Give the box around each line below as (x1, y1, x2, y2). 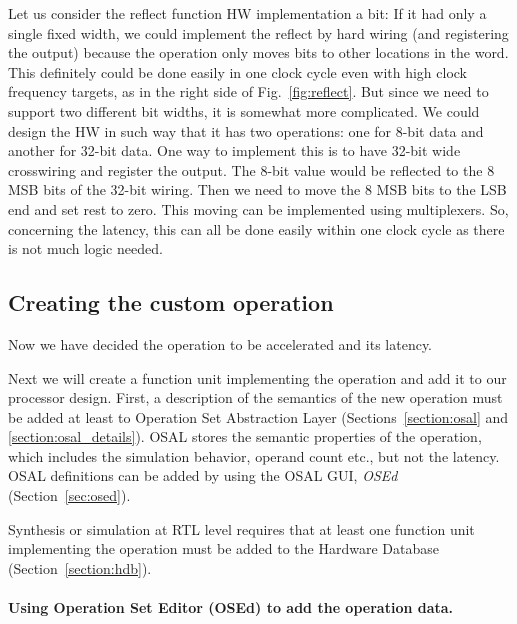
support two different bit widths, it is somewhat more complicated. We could (8, 100, 480, 121)
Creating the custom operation (8, 287, 334, 318)
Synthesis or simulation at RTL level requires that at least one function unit (8, 518, 475, 539)
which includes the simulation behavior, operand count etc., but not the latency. (8, 445, 500, 466)
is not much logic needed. (8, 238, 163, 259)
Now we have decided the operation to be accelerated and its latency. (8, 333, 433, 354)
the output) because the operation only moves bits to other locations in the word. (8, 42, 509, 63)
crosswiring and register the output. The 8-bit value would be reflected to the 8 (8, 159, 495, 180)
